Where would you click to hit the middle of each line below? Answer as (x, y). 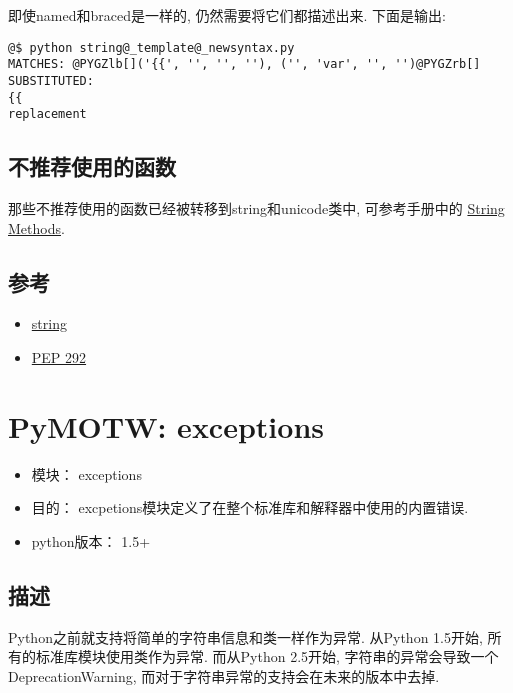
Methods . (36, 227)
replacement (47, 114)
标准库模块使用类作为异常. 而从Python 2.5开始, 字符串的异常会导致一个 (267, 656)
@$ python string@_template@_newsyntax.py (151, 47)
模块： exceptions (86, 473)
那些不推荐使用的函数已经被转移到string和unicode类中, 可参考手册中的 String (256, 208)
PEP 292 (59, 357)
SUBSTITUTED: (51, 80)
